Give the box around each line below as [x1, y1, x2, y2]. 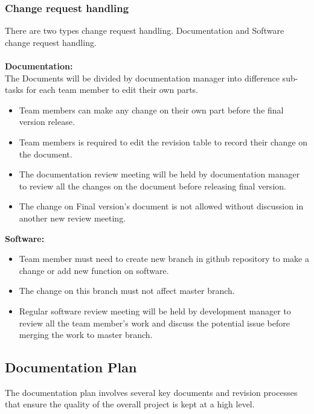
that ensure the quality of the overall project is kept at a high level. [5, 398, 255, 410]
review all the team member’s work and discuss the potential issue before [19, 316, 290, 329]
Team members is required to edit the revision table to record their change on [19, 135, 308, 148]
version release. [19, 115, 75, 128]
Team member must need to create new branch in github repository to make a [19, 252, 309, 265]
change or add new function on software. [19, 264, 169, 276]
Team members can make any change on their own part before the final [19, 103, 284, 116]
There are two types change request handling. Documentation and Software [5, 24, 284, 37]
